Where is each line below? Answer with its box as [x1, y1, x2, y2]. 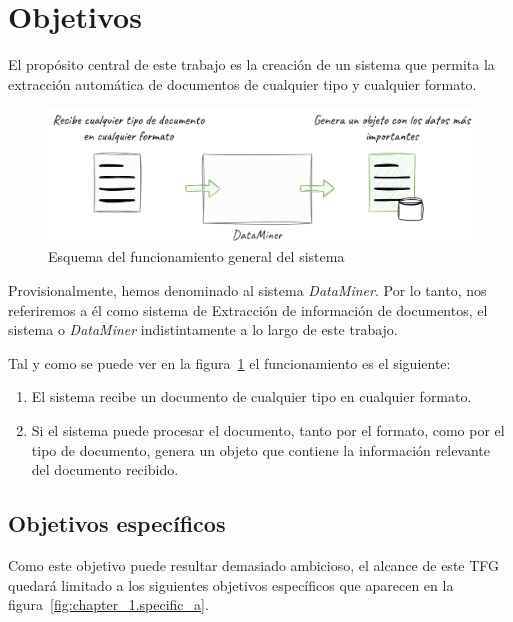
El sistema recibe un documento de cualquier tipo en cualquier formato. [31, 386, 472, 407]
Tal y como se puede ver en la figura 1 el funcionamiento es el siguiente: [8, 352, 451, 373]
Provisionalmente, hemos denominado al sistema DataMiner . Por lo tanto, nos [8, 280, 487, 301]
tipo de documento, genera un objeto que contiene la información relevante [31, 439, 491, 460]
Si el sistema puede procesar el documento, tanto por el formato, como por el [31, 420, 505, 441]
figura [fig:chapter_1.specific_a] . [8, 594, 209, 615]
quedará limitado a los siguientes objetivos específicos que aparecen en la [8, 574, 454, 595]
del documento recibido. [31, 459, 179, 480]
